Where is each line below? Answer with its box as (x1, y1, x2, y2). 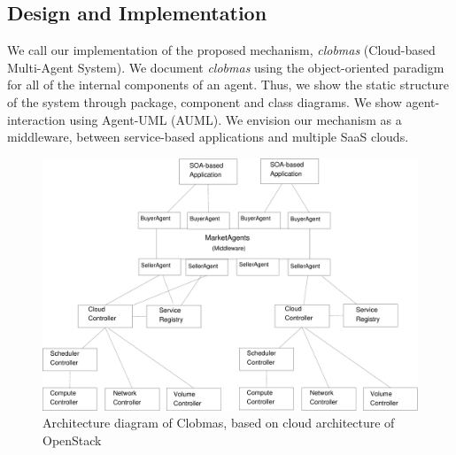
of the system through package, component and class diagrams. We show (7, 92, 402, 111)
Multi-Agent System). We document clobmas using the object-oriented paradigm (7, 58, 444, 76)
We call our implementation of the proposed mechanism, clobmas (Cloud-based (7, 41, 436, 59)
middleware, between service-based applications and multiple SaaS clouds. (7, 127, 409, 146)
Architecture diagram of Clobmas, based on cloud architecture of (43, 413, 395, 432)
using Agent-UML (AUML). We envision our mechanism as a (69, 110, 402, 128)
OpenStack (43, 430, 102, 449)
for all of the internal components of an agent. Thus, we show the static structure (7, 75, 450, 94)
